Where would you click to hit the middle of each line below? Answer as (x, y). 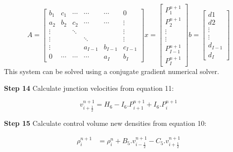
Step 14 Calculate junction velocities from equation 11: (89, 88)
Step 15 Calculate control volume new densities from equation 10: (105, 123)
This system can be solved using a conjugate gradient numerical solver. (112, 71)
